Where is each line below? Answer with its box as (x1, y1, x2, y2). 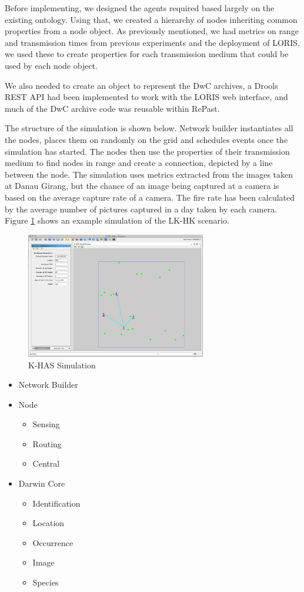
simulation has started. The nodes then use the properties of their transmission (5, 145, 290, 157)
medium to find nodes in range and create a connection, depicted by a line (5, 157, 273, 169)
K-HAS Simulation (28, 358, 96, 371)
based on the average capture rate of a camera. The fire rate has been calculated (5, 191, 295, 203)
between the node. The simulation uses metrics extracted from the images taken (5, 168, 293, 180)
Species (32, 576, 59, 588)
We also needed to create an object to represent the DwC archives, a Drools (5, 79, 278, 91)
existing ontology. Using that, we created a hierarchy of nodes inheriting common (5, 13, 298, 25)
